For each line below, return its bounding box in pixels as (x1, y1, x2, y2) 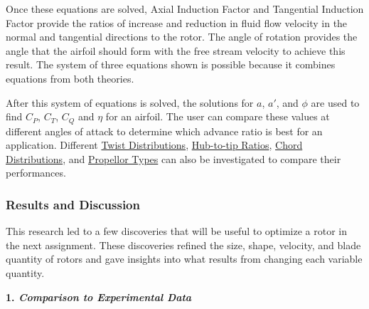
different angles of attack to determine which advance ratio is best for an (6, 123, 323, 138)
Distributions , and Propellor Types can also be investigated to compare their (6, 151, 341, 166)
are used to (311, 95, 360, 110)
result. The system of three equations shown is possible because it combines (6, 57, 336, 72)
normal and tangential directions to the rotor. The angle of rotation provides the (6, 29, 358, 44)
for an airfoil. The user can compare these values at (105, 109, 330, 124)
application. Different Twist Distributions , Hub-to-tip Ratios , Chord (6, 137, 303, 152)
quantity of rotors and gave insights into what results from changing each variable (6, 251, 363, 266)
